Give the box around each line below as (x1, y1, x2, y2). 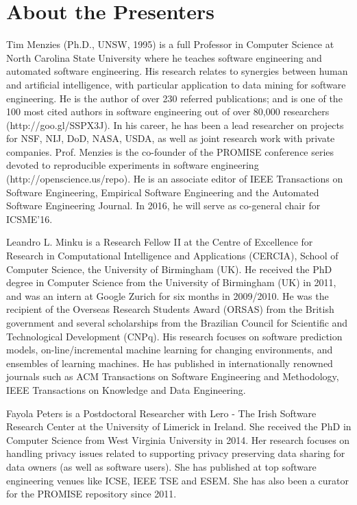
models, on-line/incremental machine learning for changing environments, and (6, 342, 333, 357)
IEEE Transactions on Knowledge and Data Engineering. (6, 382, 246, 397)
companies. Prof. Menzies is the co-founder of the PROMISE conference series (6, 144, 334, 158)
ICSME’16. (6, 211, 53, 226)
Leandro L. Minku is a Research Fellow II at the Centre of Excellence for (6, 235, 313, 249)
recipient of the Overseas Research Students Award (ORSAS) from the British (6, 302, 334, 316)
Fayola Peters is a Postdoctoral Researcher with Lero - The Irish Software (6, 406, 317, 420)
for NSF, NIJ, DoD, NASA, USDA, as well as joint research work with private (6, 131, 335, 145)
